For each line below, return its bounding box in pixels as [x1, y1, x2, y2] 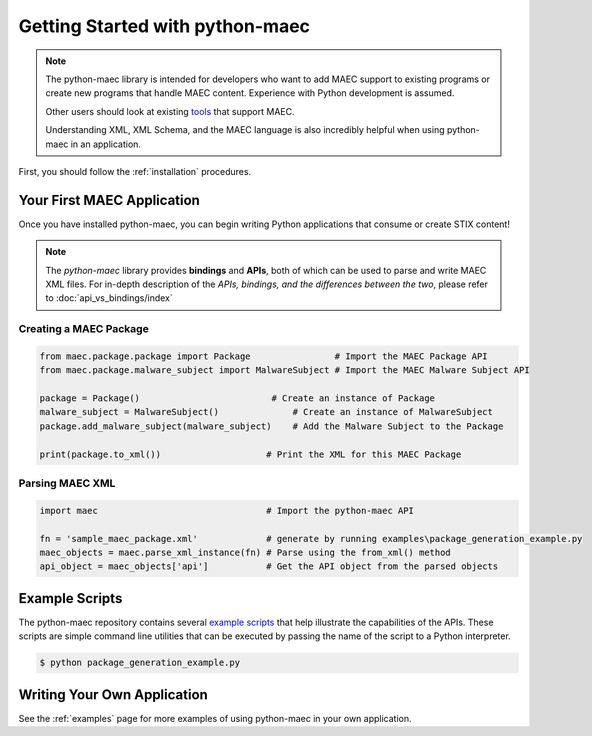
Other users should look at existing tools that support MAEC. [45, 105, 295, 117]
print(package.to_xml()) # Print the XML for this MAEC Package [39, 448, 462, 460]
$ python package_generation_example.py [39, 657, 240, 669]
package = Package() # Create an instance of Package [39, 393, 435, 404]
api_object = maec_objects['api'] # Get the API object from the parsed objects [39, 561, 499, 572]
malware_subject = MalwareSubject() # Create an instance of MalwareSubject [39, 406, 494, 418]
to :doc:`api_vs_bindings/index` [45, 292, 174, 304]
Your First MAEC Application [18, 191, 200, 209]
